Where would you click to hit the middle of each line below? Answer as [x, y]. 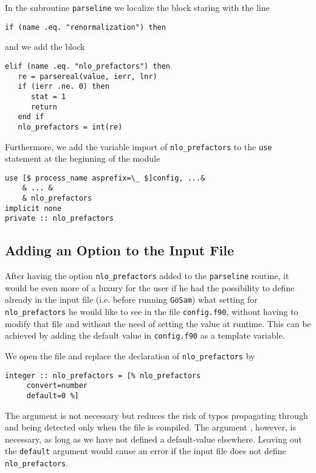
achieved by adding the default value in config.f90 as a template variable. [145, 335]
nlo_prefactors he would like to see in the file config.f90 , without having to [152, 312]
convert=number [57, 386]
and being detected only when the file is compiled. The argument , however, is [150, 427]
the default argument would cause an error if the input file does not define [146, 451]
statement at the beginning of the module [83, 158]
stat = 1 [48, 96]
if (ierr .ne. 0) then [64, 87]
